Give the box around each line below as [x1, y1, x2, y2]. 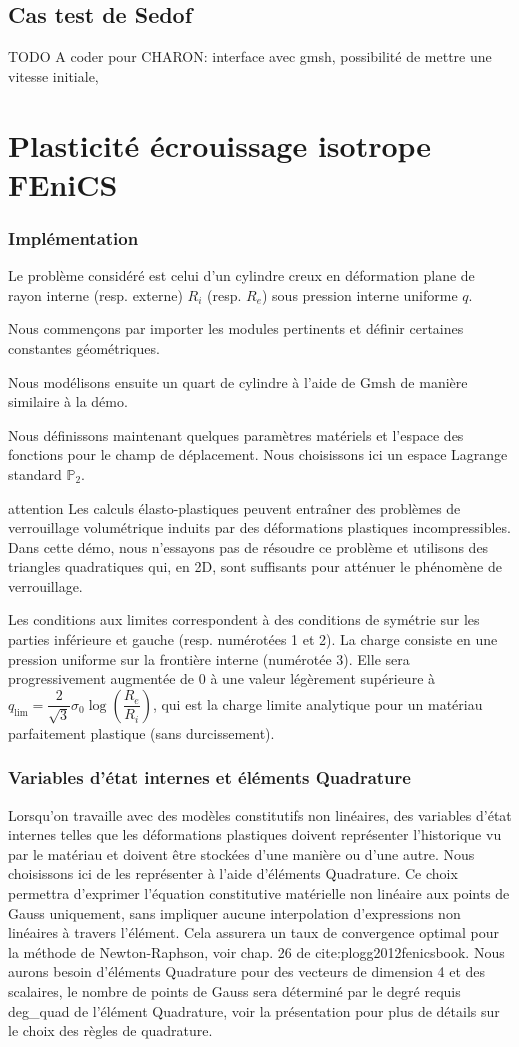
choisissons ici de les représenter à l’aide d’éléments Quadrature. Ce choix [8, 863, 458, 884]
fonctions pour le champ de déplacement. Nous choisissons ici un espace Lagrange [8, 444, 508, 465]
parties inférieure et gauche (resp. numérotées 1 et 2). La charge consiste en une [8, 629, 498, 650]
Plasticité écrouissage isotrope [8, 124, 432, 165]
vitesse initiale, [8, 65, 99, 86]
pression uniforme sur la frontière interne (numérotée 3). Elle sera [8, 648, 410, 669]
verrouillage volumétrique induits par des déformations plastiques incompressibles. [8, 517, 511, 538]
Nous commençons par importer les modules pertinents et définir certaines [8, 318, 464, 339]
